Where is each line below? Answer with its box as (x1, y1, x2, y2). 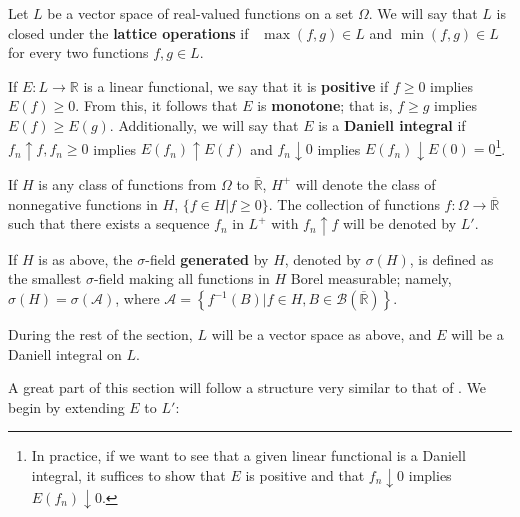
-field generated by (145, 248, 269, 269)
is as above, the (38, 248, 133, 269)
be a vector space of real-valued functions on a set (47, 3, 354, 23)
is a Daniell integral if (318, 114, 466, 135)
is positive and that (245, 465, 365, 485)
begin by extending (8, 396, 125, 417)
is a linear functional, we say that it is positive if (83, 75, 389, 96)
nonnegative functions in (8, 193, 158, 214)
